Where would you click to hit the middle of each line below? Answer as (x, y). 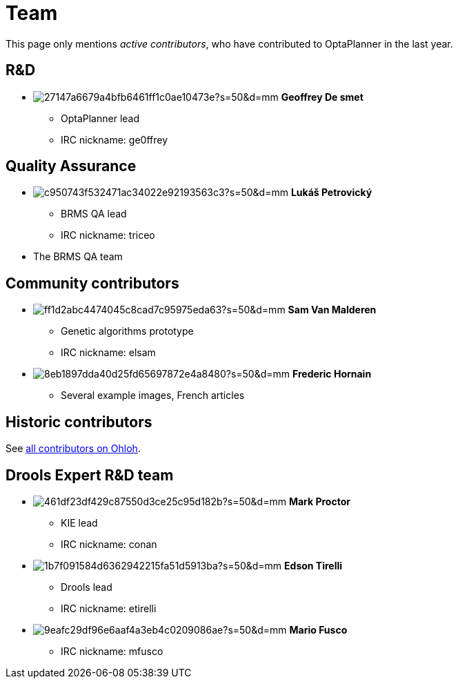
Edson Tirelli (313, 565)
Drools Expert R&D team (90, 475)
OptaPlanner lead (100, 118)
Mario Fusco (318, 629)
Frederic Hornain (332, 374)
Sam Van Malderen (332, 310)
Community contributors (92, 283)
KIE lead (79, 522)
